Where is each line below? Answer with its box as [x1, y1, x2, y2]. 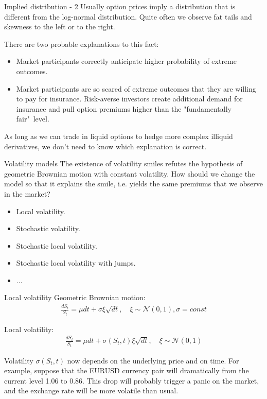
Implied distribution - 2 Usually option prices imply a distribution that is [4, 1, 236, 11]
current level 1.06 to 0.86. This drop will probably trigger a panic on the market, [4, 375, 259, 386]
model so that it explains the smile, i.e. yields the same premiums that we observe [4, 178, 263, 189]
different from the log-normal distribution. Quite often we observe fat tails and [4, 11, 252, 22]
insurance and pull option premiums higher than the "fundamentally [16, 103, 232, 114]
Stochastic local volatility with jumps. [16, 257, 136, 268]
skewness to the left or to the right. [4, 21, 115, 32]
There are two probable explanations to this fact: [4, 38, 159, 49]
